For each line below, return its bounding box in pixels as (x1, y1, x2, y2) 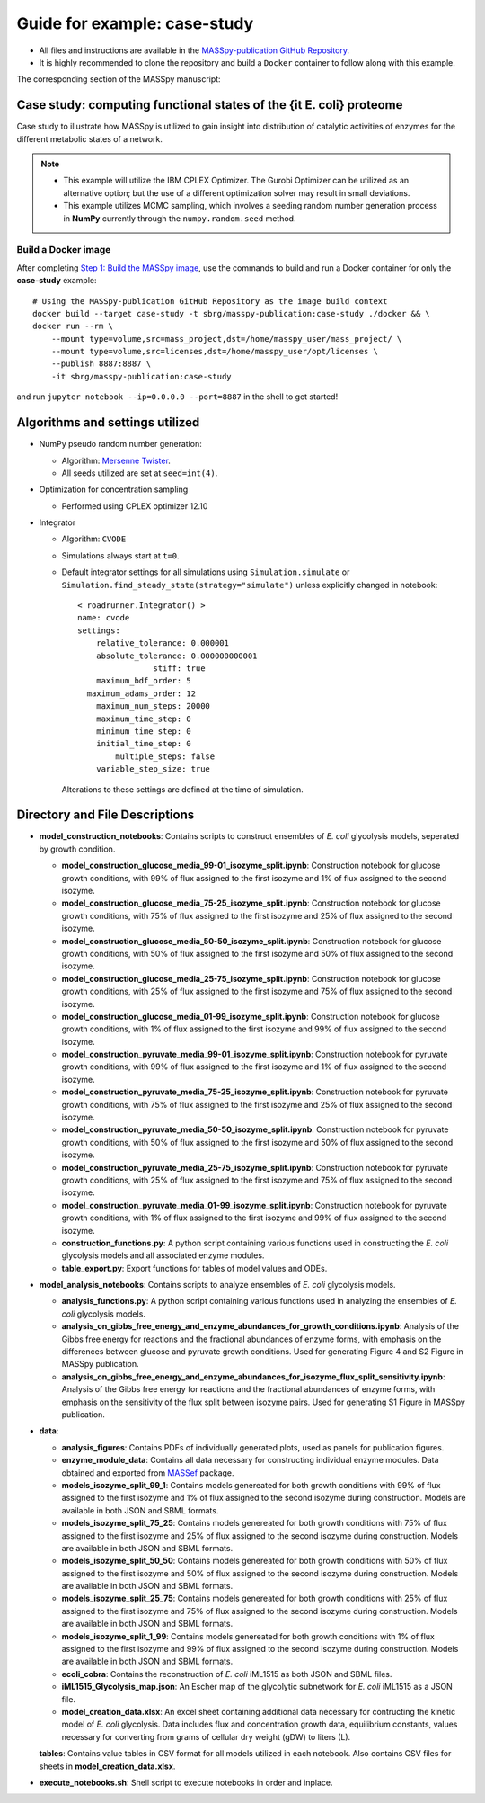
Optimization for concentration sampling (39, 484, 189, 495)
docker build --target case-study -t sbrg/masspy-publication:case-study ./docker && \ (32, 308, 431, 318)
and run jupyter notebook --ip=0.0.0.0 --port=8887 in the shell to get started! (16, 391, 339, 402)
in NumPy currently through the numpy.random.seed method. (63, 212, 296, 224)
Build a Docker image (16, 244, 111, 256)
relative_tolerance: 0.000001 (95, 638, 229, 648)
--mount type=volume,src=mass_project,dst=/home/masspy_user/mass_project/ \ (50, 334, 402, 344)
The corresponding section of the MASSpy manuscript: (16, 74, 221, 85)
